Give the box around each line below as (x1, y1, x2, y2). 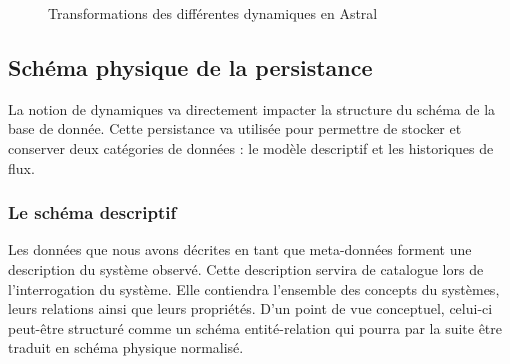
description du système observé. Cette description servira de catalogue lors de (8, 258, 484, 279)
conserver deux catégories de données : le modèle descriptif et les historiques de (8, 137, 494, 158)
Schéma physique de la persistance (8, 51, 373, 82)
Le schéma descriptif (8, 200, 177, 225)
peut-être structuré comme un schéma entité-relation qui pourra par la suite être (8, 317, 503, 338)
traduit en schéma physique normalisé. (8, 337, 244, 358)
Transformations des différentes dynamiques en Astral (48, 3, 378, 23)
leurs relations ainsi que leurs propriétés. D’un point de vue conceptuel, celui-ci (8, 298, 493, 319)
